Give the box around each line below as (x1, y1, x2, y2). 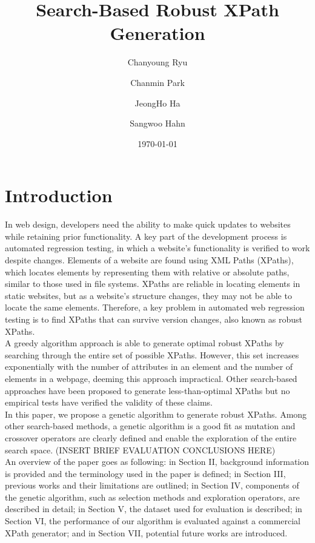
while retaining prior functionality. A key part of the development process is (5, 229, 287, 242)
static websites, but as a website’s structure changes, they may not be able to (5, 289, 292, 301)
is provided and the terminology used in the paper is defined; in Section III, (5, 467, 286, 479)
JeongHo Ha (134, 96, 181, 109)
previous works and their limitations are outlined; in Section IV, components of (5, 479, 299, 492)
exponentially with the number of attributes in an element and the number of (5, 360, 293, 373)
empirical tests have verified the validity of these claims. (5, 396, 213, 409)
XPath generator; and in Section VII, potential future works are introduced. (5, 526, 288, 539)
